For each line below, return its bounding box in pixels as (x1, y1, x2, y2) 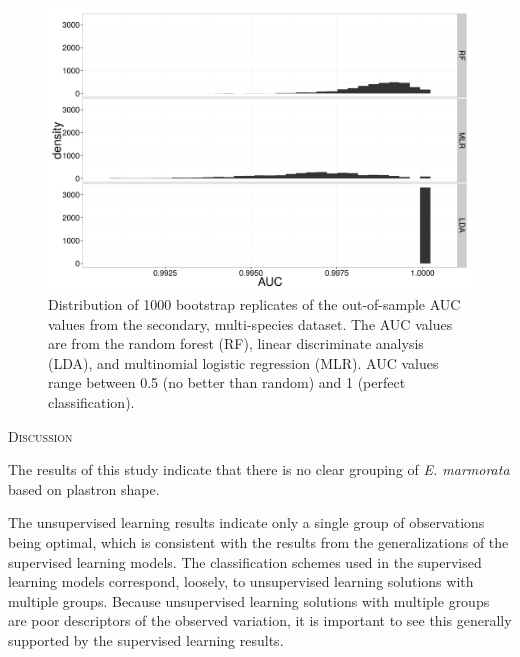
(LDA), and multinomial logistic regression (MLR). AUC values (48, 352, 439, 373)
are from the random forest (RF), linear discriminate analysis (48, 333, 424, 354)
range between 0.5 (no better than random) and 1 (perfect (48, 372, 406, 393)
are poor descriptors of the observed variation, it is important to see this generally (8, 610, 512, 631)
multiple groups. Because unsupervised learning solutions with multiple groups (8, 590, 490, 611)
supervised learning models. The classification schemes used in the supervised (8, 551, 482, 572)
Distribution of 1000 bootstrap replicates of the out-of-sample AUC (48, 293, 461, 314)
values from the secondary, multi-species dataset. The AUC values (48, 313, 453, 334)
